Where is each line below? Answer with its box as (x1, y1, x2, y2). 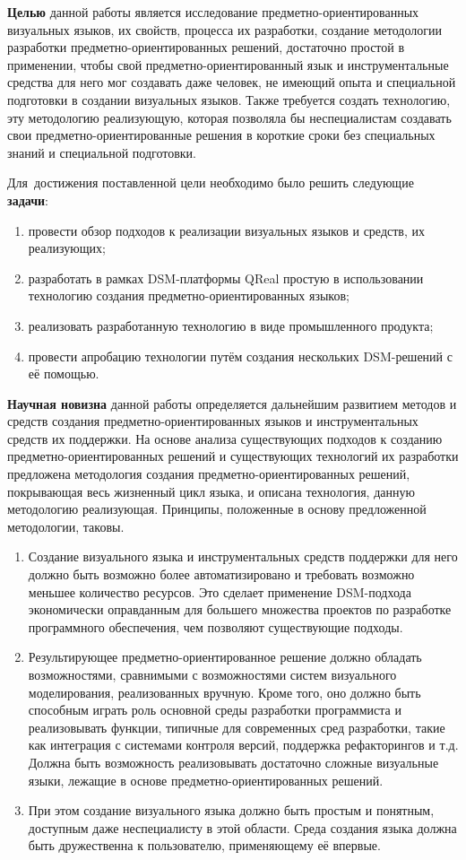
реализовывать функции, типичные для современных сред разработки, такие (28, 717, 445, 736)
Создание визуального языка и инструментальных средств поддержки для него (28, 547, 458, 566)
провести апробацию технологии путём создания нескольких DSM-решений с (28, 346, 453, 365)
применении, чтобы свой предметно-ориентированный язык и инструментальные (7, 55, 449, 74)
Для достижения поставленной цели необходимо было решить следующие (7, 173, 414, 192)
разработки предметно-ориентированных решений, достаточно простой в (7, 38, 405, 56)
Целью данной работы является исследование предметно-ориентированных (7, 3, 419, 21)
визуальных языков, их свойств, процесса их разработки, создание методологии (7, 20, 442, 39)
